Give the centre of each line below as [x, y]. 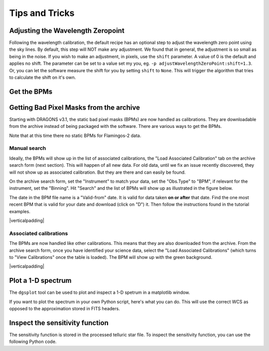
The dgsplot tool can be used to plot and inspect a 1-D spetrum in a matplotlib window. [100, 292]
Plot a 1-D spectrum [40, 281]
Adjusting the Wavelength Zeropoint [67, 31]
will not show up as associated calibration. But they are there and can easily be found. [98, 172]
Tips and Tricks [42, 13]
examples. [20, 211]
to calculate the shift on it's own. [43, 78]
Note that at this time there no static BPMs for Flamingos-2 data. [75, 135]
